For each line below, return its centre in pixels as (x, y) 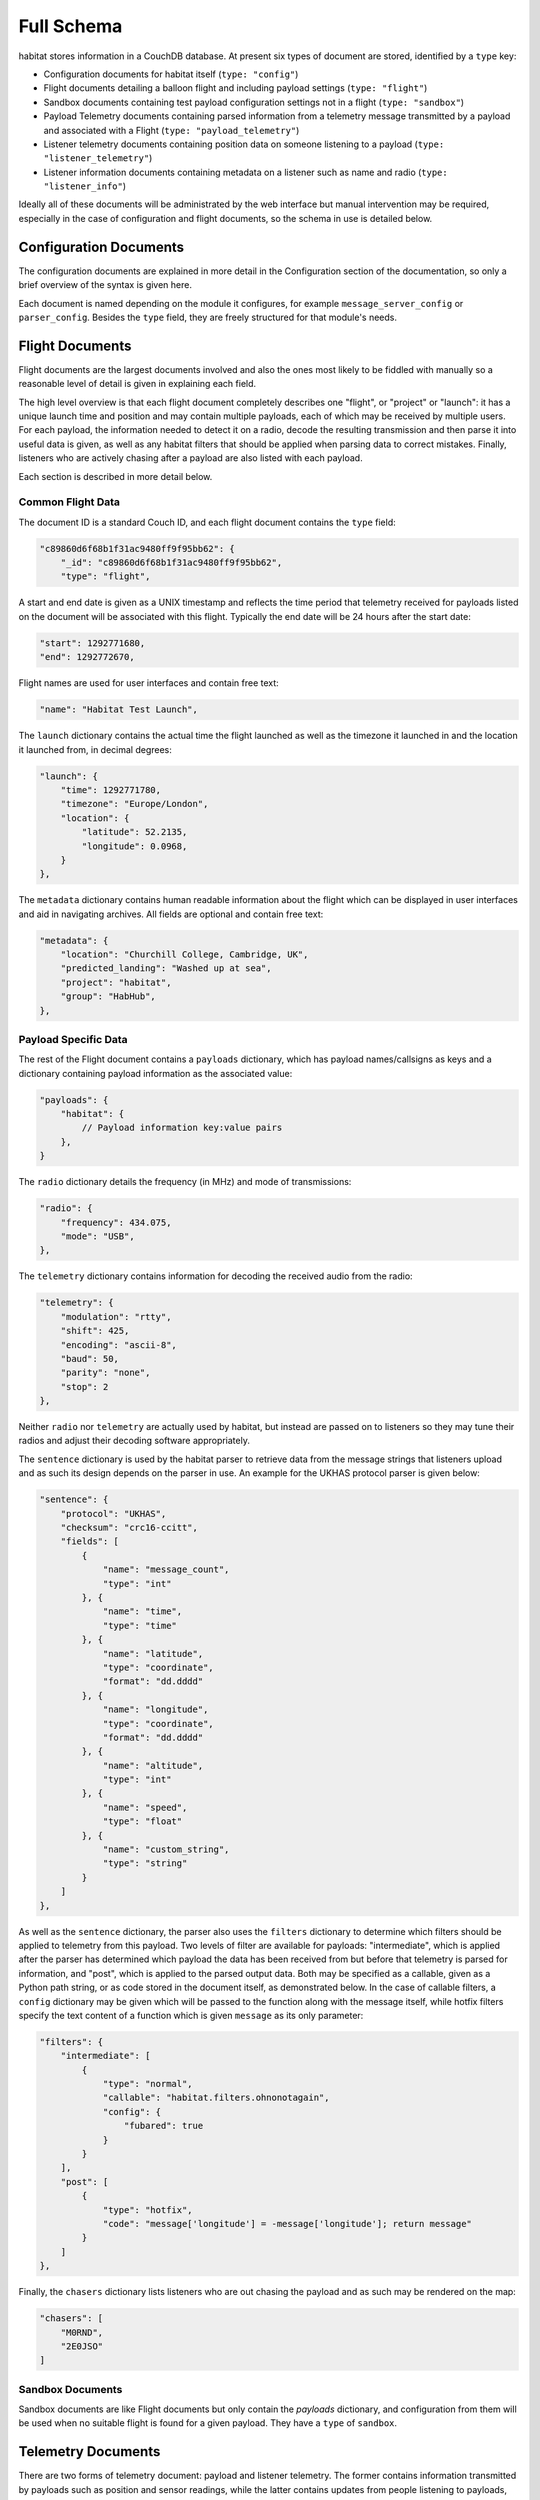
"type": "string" (145, 1863)
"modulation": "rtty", (116, 1316)
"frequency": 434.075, (116, 1222)
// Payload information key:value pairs (182, 1128)
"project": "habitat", (116, 982)
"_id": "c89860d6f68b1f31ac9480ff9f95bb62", (171, 563)
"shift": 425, (95, 1331)
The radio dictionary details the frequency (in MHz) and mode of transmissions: (185, 1182)
